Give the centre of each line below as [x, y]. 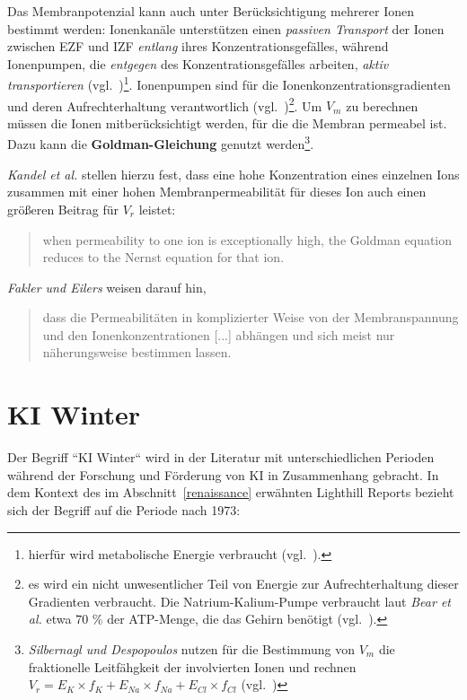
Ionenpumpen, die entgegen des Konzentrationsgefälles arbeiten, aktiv [198, 63]
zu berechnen [382, 105]
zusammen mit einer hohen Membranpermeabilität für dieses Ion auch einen [217, 192]
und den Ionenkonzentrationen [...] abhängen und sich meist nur [219, 334]
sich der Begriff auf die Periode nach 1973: [124, 509]
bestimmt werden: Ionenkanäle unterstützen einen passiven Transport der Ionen [226, 28]
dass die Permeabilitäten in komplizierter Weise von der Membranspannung [251, 317]
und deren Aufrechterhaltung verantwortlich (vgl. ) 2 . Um [165, 104]
